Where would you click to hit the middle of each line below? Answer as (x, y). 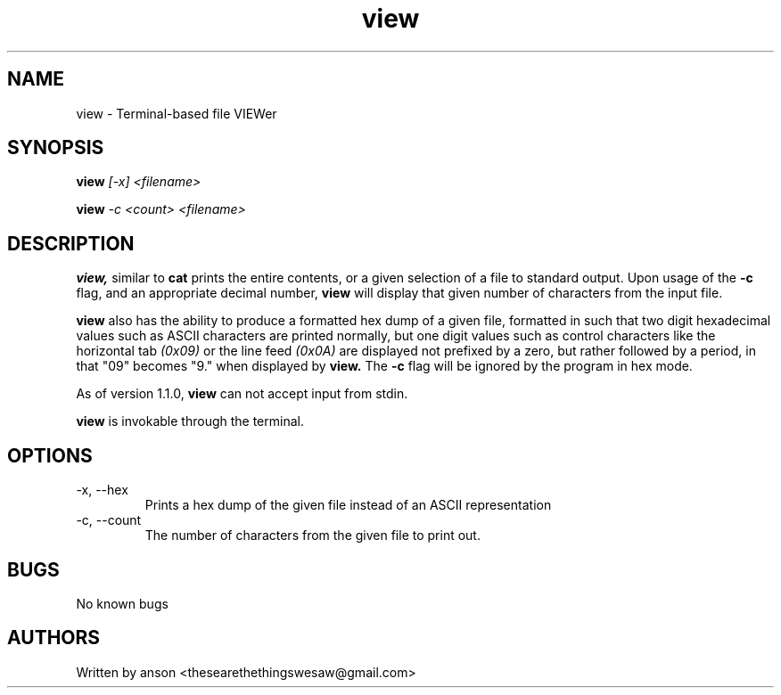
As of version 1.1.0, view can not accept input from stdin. (242, 394)
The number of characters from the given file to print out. (312, 536)
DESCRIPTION (71, 243)
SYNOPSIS (56, 148)
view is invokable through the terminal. (190, 421)
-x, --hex (102, 490)
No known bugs (122, 603)
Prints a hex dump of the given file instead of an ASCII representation (348, 505)
